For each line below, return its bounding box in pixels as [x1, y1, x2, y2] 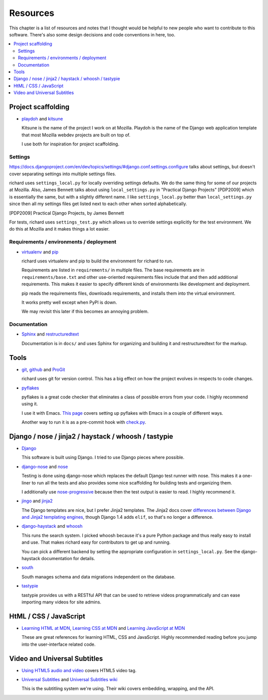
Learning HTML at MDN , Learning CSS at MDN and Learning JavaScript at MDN [21, 625, 185, 631]
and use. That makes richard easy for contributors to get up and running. [21, 539, 171, 545]
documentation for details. [41, 556, 95, 562]
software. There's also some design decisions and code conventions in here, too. [9, 31, 176, 37]
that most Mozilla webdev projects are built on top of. [21, 132, 131, 138]
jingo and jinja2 [21, 498, 53, 504]
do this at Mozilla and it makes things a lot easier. [9, 226, 110, 232]
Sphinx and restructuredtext [21, 331, 79, 337]
